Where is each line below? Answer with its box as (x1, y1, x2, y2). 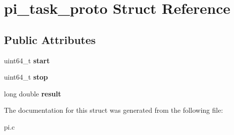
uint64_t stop (4, 72, 48, 82)
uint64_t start (4, 55, 50, 65)
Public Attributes (4, 32, 96, 47)
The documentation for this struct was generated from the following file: (4, 105, 223, 115)
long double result (4, 88, 61, 98)
